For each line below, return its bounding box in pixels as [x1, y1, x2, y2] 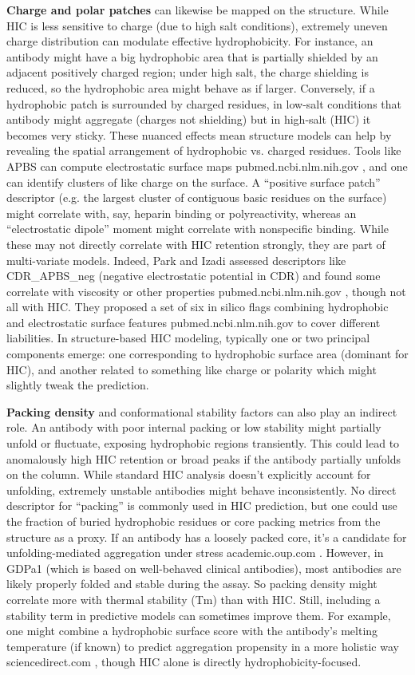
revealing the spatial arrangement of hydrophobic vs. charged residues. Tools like [6, 142, 401, 159]
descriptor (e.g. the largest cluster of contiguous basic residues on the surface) [6, 189, 387, 206]
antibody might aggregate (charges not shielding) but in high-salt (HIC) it [6, 111, 371, 128]
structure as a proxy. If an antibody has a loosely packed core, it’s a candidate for [6, 528, 407, 545]
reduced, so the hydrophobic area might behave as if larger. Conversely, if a [6, 79, 375, 96]
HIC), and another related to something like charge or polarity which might [6, 361, 377, 377]
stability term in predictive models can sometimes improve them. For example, [6, 606, 391, 623]
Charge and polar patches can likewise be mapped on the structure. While [6, 2, 389, 18]
